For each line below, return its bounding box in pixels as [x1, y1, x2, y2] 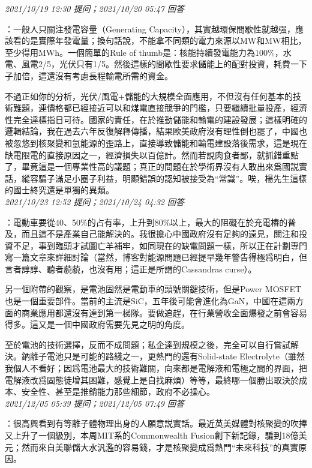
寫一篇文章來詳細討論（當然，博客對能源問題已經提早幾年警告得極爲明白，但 [5, 251, 307, 263]
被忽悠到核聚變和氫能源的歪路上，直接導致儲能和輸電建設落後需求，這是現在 [5, 136, 307, 149]
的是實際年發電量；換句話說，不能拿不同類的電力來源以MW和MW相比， [21, 34, 307, 47]
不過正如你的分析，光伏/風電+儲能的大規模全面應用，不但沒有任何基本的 [5, 89, 293, 102]
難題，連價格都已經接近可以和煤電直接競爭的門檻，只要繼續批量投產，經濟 [13, 101, 307, 114]
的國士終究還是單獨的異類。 [5, 184, 114, 196]
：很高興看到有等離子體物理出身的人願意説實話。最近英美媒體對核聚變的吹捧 [5, 417, 307, 430]
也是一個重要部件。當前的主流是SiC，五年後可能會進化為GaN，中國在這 [5, 295, 287, 307]
